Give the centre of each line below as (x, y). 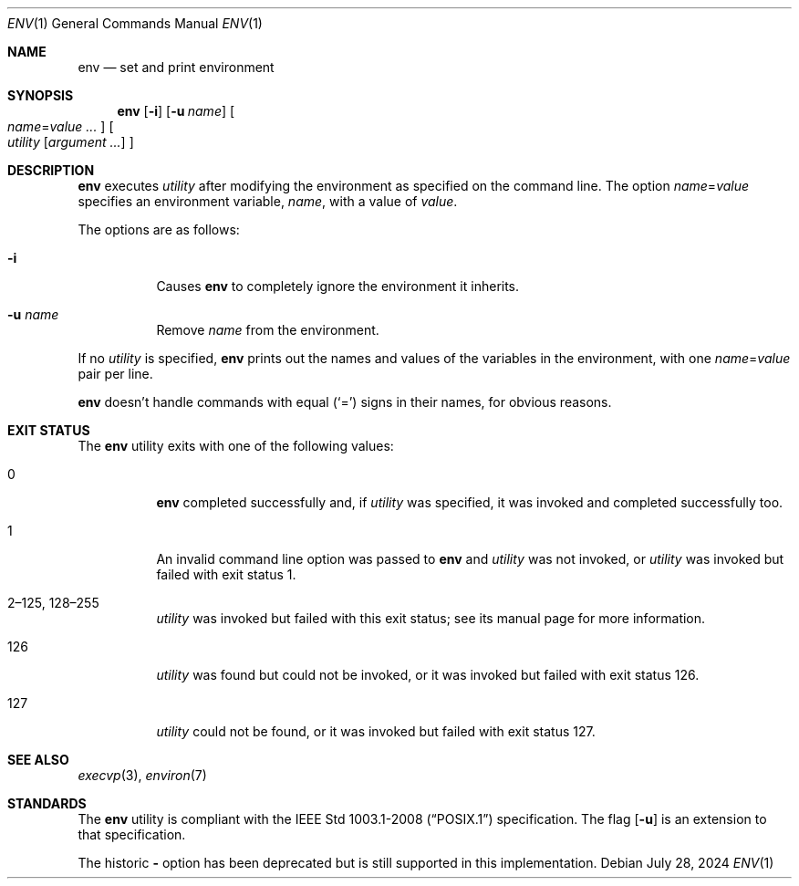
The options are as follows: (159, 229)
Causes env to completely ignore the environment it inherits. (338, 286)
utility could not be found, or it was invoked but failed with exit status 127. (376, 731)
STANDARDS (47, 803)
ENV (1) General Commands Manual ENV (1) (135, 23)
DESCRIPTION (51, 170)
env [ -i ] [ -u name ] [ (176, 111)
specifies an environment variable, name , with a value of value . (268, 201)
